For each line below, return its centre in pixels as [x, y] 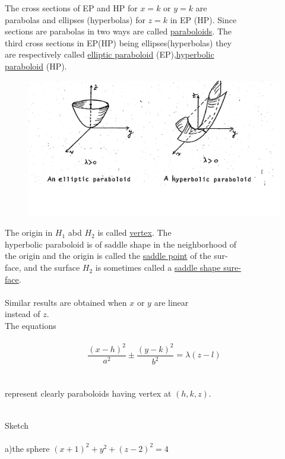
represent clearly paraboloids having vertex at [88, 393]
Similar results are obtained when [66, 302]
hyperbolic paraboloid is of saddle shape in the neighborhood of [121, 244]
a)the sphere [27, 448]
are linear [171, 302]
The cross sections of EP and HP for [71, 8]
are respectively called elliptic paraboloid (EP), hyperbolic [110, 54]
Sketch [17, 425]
